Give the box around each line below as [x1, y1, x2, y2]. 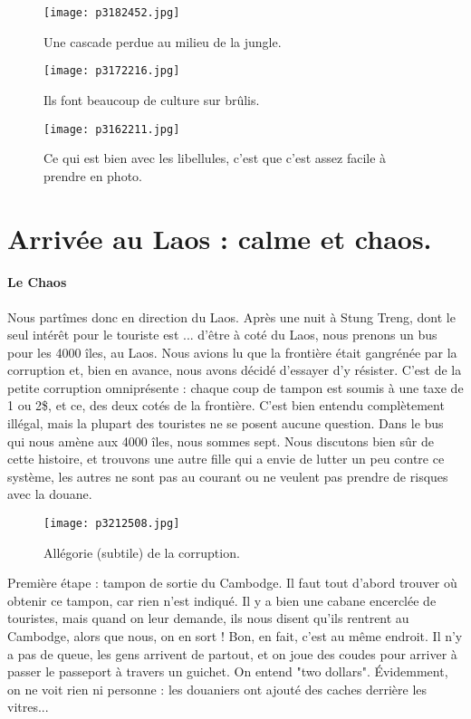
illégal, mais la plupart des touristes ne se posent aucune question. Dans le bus [7, 414, 444, 433]
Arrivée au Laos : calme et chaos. [7, 219, 432, 256]
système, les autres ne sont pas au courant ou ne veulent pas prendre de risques [7, 466, 448, 485]
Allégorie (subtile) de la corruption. [43, 542, 240, 561]
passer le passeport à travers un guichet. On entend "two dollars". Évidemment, [7, 662, 448, 681]
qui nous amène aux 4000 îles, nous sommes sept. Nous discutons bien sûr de [7, 431, 434, 450]
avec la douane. [7, 484, 92, 503]
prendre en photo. [43, 166, 142, 185]
